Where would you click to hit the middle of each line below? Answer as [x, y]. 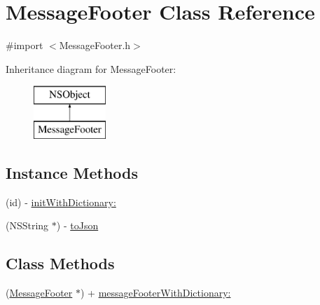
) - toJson [77, 225]
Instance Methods [72, 172]
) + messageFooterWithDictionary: [155, 293]
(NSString [27, 225]
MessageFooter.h [95, 45]
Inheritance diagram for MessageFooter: [91, 68]
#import [25, 45]
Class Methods [60, 263]
